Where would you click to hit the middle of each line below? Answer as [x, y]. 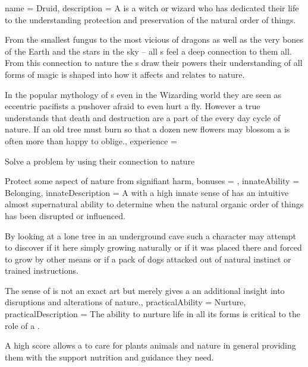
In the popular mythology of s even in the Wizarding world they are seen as [143, 94]
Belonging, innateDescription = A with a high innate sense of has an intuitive [147, 192]
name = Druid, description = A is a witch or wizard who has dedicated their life [152, 8]
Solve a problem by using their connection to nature [100, 161]
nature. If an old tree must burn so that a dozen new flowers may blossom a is [147, 129]
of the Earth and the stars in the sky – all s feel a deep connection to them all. [148, 51]
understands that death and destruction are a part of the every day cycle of [143, 117]
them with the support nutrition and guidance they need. [109, 357]
